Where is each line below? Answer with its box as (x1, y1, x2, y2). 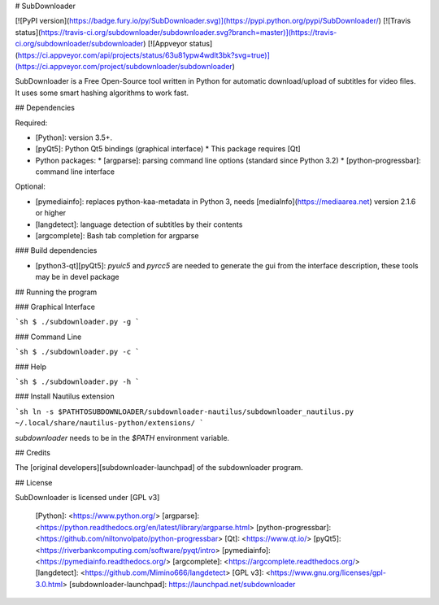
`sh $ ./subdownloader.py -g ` (15, 317, 140, 327)
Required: (15, 118, 48, 128)
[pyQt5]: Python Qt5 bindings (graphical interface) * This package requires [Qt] (35, 144, 301, 154)
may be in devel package (35, 272, 120, 282)
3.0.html (35, 579, 63, 589)
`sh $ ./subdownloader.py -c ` (15, 347, 140, 357)
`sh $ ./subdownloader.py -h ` (15, 376, 140, 386)
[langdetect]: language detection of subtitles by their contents (35, 220, 243, 229)
